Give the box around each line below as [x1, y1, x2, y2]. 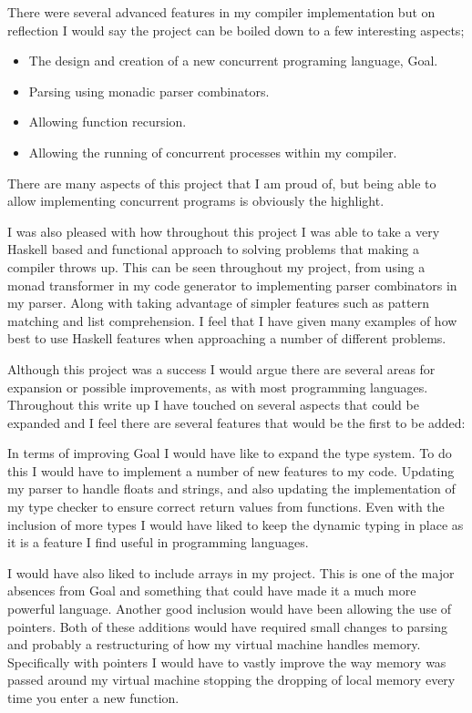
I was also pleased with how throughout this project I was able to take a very [7, 221, 440, 240]
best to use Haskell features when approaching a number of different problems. [7, 329, 446, 348]
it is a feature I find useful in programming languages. [7, 533, 309, 552]
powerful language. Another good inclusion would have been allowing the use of [7, 599, 452, 618]
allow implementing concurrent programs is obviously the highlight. [7, 191, 385, 210]
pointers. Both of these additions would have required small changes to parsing [7, 616, 448, 636]
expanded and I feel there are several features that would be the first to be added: [7, 413, 466, 432]
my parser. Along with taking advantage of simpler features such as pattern [7, 293, 429, 312]
